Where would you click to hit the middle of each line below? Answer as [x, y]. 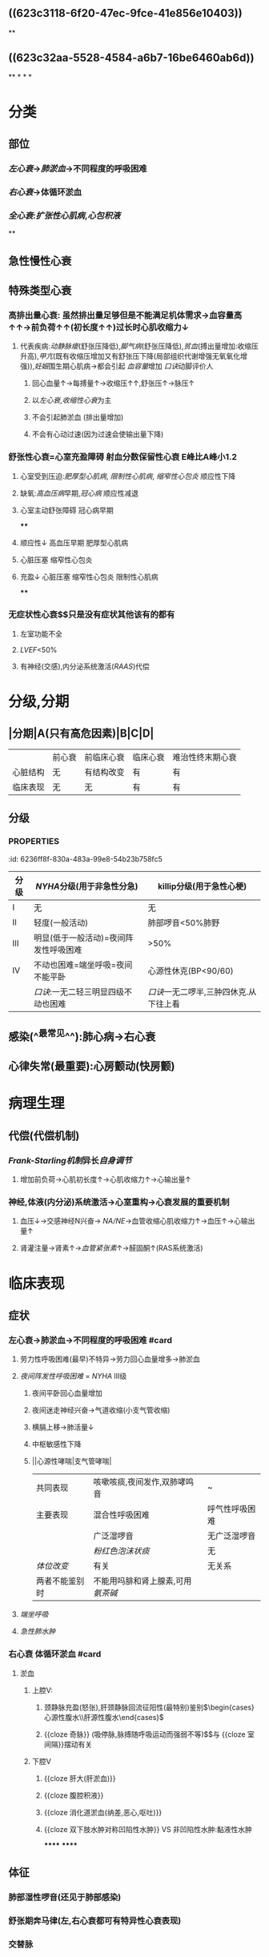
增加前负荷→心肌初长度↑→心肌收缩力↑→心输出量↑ [105, 1179]
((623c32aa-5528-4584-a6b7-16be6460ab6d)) [131, 58]
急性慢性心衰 [40, 261]
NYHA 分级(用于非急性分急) [87, 886]
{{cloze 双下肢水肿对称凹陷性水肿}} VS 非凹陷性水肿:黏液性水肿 [148, 1829]
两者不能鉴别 [60, 1581]
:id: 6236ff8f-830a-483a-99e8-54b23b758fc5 [85, 858]
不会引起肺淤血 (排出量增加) [78, 417]
